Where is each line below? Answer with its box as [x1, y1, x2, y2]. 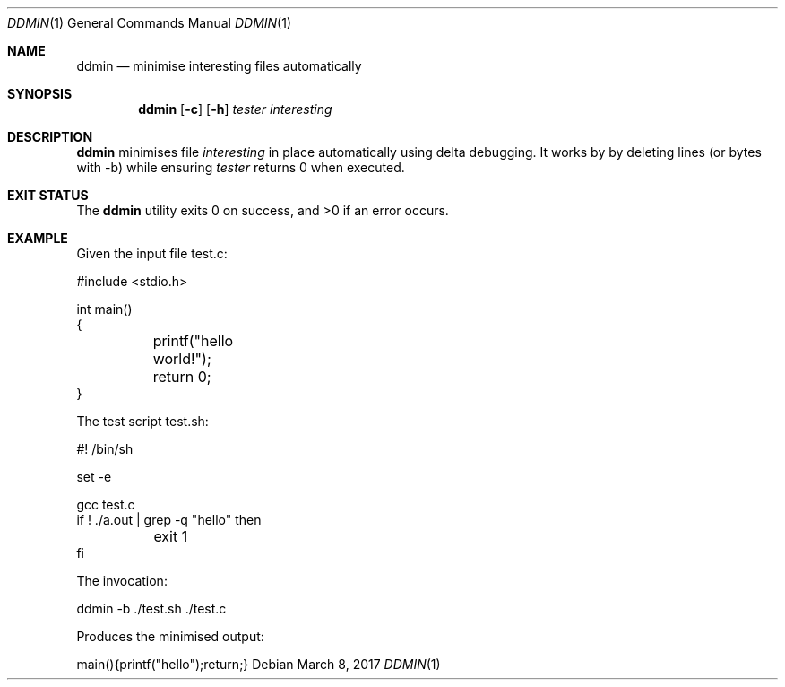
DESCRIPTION [7, 129, 93, 144]
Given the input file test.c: [76, 246, 228, 261]
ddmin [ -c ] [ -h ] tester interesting [138, 101, 332, 117]
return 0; [152, 368, 211, 386]
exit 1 [153, 527, 188, 545]
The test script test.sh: [76, 413, 209, 429]
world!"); [152, 350, 211, 368]
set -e [76, 469, 112, 484]
